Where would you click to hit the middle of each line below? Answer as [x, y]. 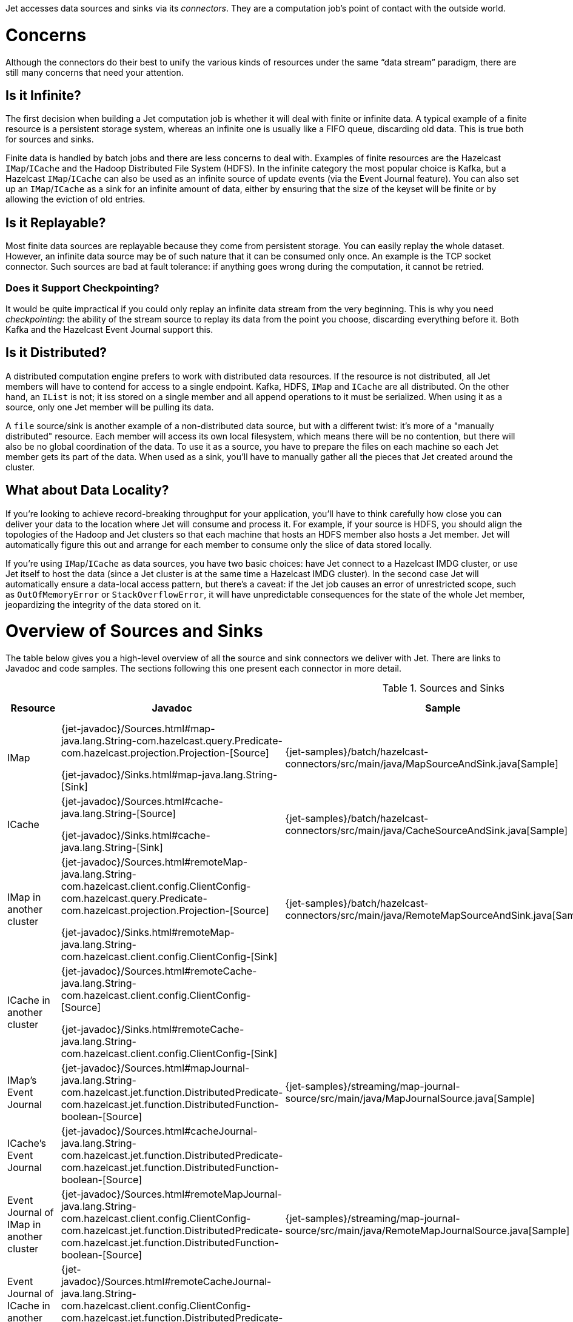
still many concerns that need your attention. [95, 72]
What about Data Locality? [87, 490]
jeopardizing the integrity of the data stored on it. [103, 604]
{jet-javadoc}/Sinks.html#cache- [136, 836]
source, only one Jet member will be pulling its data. [110, 407]
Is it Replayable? [56, 222]
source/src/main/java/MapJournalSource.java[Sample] [410, 1099]
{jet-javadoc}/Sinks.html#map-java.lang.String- [169, 775]
